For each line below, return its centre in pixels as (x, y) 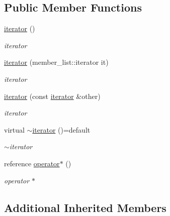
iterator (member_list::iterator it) (56, 62)
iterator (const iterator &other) (52, 96)
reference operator (32, 163)
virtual (14, 129)
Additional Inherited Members (85, 207)
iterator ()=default (61, 129)
